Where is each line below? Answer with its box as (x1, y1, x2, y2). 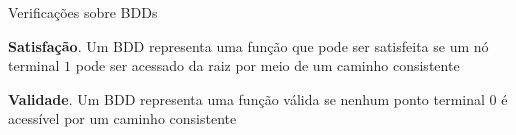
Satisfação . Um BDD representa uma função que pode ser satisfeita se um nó (8, 35, 489, 56)
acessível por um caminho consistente (8, 108, 237, 129)
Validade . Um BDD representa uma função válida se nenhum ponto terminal (8, 88, 485, 109)
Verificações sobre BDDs (8, 2, 158, 22)
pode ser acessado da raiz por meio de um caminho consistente (75, 55, 460, 76)
